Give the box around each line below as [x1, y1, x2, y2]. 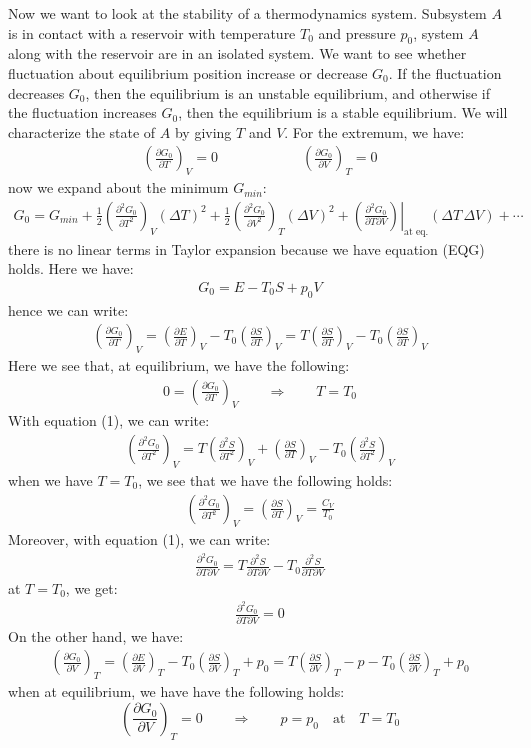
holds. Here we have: [8, 258, 134, 279]
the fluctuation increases [8, 102, 157, 123]
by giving [174, 121, 232, 142]
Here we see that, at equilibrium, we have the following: [8, 355, 350, 376]
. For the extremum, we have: [284, 121, 465, 142]
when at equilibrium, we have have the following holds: [8, 681, 345, 702]
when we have [8, 469, 93, 490]
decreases [8, 82, 65, 103]
